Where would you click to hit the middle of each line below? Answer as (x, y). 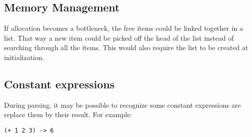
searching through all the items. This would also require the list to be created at (126, 47)
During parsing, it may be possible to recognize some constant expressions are (123, 104)
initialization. (24, 57)
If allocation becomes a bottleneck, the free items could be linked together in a (124, 28)
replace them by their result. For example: (68, 114)
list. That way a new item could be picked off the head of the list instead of (119, 37)
